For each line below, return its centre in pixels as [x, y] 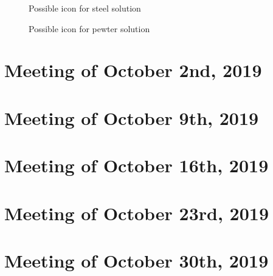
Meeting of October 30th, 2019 [136, 260]
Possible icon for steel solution [85, 8]
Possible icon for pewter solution [89, 28]
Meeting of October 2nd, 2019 [133, 70]
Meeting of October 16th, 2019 [136, 165]
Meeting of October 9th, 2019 [132, 117]
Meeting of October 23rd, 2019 [136, 213]
